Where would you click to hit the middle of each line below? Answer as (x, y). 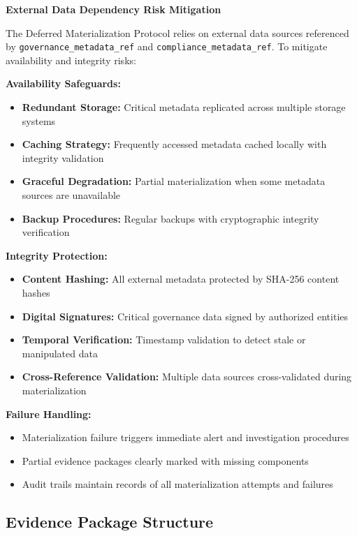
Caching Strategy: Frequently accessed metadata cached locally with (174, 144)
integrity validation (63, 157)
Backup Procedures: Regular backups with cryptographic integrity (170, 218)
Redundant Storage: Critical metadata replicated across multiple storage (184, 107)
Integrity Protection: (57, 255)
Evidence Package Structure (110, 522)
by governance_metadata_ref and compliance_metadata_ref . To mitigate (167, 46)
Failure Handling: (49, 414)
